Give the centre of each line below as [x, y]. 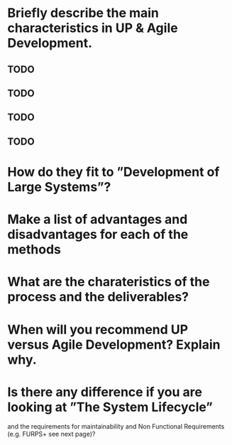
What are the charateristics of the [109, 282]
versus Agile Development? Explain [114, 344]
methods [34, 250]
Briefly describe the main [83, 13]
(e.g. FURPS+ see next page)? [51, 434]
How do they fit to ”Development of [114, 172]
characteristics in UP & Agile [93, 28]
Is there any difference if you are [105, 392]
